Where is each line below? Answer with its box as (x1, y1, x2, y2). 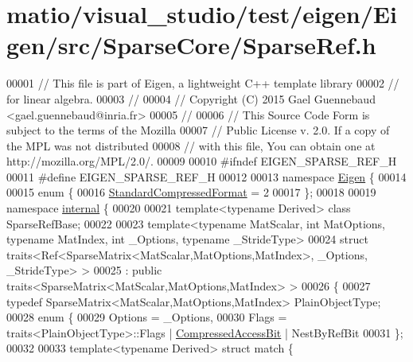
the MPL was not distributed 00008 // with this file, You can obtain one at (6, 137, 376, 154)
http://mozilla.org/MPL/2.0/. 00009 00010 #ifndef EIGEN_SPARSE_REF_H (6, 153, 397, 169)
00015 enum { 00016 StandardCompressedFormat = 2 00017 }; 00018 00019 (6, 184, 376, 200)
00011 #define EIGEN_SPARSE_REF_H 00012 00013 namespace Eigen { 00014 (6, 168, 407, 185)
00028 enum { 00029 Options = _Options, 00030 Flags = (6, 309, 287, 325)
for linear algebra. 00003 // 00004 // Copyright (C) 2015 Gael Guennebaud (6, 90, 376, 107)
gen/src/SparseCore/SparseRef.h (6, 29, 376, 61)
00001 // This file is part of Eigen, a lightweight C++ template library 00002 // (6, 75, 399, 91)
